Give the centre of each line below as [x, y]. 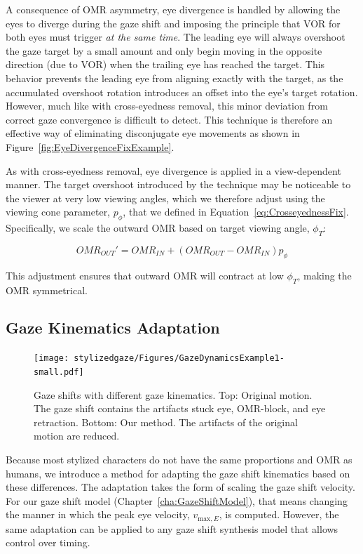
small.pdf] [59, 372]
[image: [52, 358]
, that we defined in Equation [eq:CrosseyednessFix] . [236, 212]
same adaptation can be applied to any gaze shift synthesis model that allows [172, 528]
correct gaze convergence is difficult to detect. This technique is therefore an [169, 119]
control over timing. [48, 542]
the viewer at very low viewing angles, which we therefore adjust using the [165, 198]
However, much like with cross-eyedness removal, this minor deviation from [167, 106]
